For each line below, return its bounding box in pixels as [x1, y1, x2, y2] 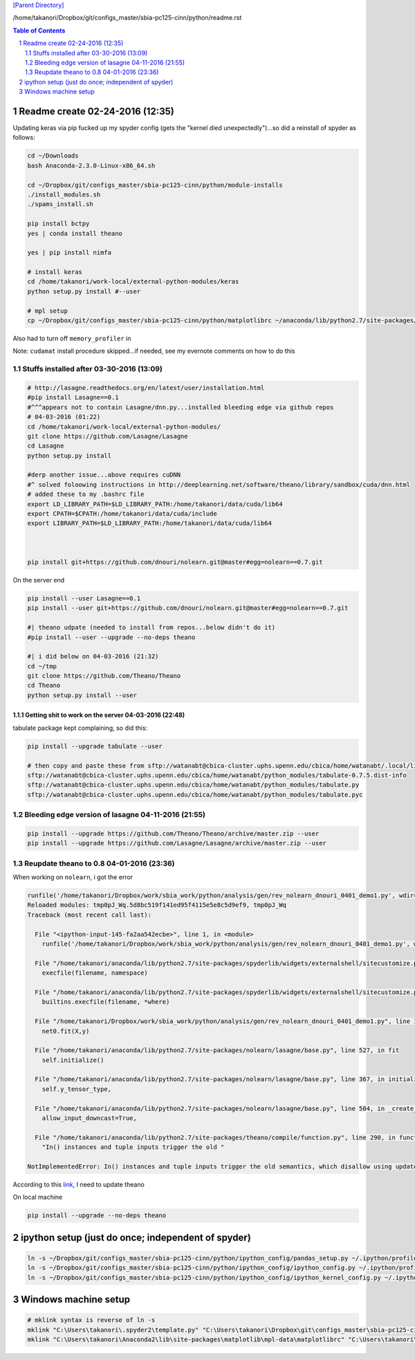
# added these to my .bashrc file [27, 490, 145, 498]
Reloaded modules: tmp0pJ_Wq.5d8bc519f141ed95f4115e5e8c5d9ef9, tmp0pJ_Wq [27, 901, 287, 909]
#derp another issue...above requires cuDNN [27, 471, 181, 479]
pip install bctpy [27, 220, 90, 228]
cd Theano [27, 681, 61, 690]
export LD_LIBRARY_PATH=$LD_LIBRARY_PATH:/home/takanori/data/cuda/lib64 [27, 500, 283, 508]
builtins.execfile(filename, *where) [41, 998, 170, 1006]
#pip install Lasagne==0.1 [27, 394, 119, 401]
